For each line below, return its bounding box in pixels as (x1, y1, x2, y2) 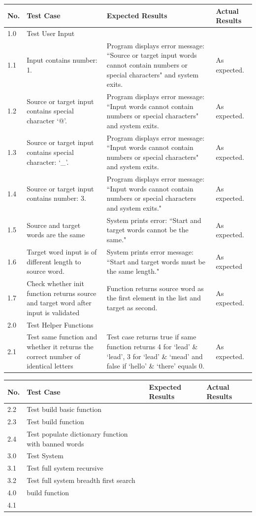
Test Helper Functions (27, 319, 94, 330)
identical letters (27, 361, 73, 371)
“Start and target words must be (106, 256, 205, 266)
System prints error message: (106, 246, 194, 257)
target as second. (106, 302, 158, 312)
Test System (27, 450, 64, 461)
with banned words (27, 438, 84, 448)
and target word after (27, 297, 92, 308)
